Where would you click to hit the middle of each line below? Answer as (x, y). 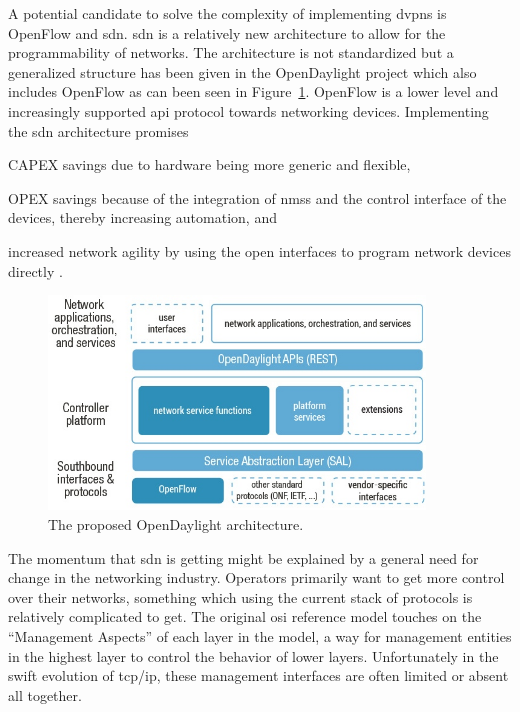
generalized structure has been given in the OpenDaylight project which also (242, 71)
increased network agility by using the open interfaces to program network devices (259, 250)
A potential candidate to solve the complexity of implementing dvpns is (227, 13)
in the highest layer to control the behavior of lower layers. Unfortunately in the (253, 655)
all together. (45, 694)
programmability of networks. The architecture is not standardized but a (231, 52)
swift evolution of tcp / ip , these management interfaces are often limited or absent (258, 675)
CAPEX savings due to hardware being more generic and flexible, (209, 164)
